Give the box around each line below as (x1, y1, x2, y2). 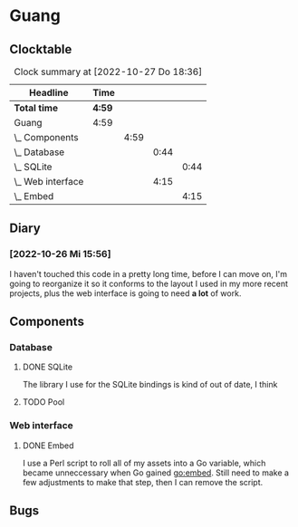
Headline (28, 87, 70, 99)
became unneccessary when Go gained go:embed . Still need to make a (22, 467, 290, 478)
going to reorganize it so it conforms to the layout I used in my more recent (9, 278, 288, 289)
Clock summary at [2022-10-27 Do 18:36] (14, 65, 203, 78)
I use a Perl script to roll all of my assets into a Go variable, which (22, 457, 266, 468)
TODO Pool (22, 397, 65, 407)
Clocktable (9, 42, 72, 57)
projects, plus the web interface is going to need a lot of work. (9, 287, 242, 299)
